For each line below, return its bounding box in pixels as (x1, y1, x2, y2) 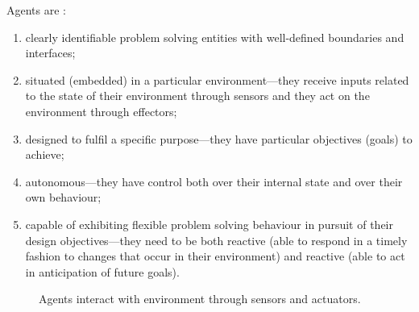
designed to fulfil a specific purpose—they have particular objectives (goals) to (25, 130, 413, 147)
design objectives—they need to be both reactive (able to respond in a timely (25, 231, 408, 248)
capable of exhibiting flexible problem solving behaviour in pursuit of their (25, 215, 393, 232)
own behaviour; (25, 189, 102, 206)
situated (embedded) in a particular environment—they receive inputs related (25, 71, 409, 88)
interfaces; (25, 44, 76, 61)
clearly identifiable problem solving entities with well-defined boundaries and (25, 28, 404, 45)
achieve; (25, 146, 64, 163)
